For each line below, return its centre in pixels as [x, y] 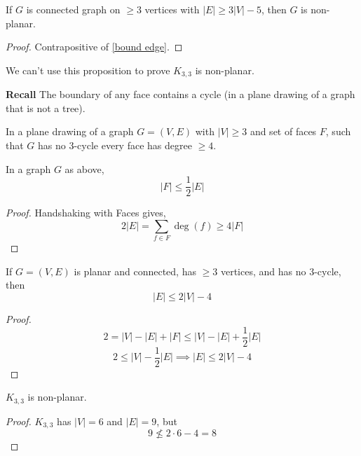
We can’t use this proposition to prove [88, 70]
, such [338, 131]
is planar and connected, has [135, 271]
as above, [84, 168]
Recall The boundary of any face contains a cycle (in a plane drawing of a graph [180, 94]
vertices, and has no [263, 271]
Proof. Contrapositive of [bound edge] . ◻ [94, 47]
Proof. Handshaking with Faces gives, [86, 213]
